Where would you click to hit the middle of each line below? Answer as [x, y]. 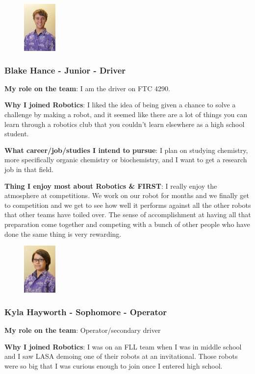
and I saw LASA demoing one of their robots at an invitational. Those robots [121, 356]
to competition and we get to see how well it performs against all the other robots [128, 205]
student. [17, 134]
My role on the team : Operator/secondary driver [83, 330]
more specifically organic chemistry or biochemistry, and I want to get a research [126, 160]
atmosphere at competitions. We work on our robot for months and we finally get [127, 195]
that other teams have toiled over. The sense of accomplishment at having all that [128, 214]
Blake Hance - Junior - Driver [65, 70]
